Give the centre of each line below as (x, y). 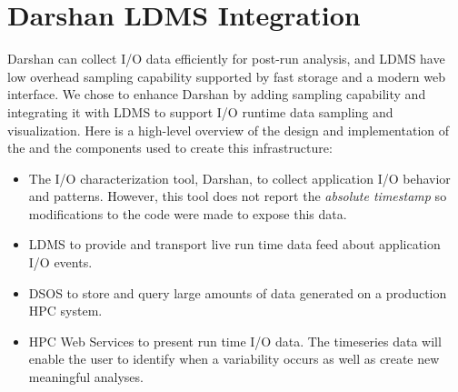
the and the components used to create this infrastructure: (170, 148)
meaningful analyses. (86, 377)
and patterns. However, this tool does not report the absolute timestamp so (238, 196)
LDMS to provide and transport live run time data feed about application (234, 244)
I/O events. (60, 262)
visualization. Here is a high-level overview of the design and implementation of (229, 130)
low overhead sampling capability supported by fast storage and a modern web (226, 76)
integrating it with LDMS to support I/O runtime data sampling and (200, 111)
